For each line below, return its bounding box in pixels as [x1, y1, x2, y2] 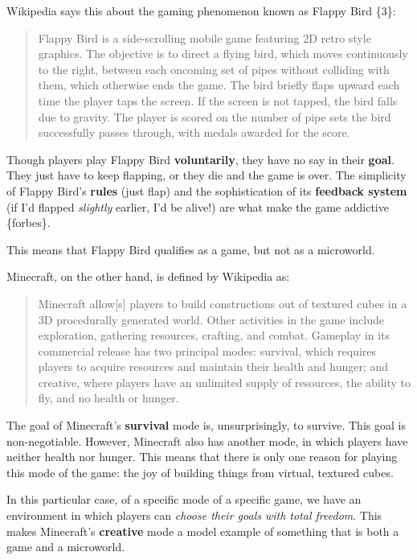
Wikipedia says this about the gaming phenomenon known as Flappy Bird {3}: [6, 2, 396, 19]
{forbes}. [6, 214, 51, 231]
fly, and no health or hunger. [38, 389, 179, 406]
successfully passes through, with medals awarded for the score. [38, 124, 350, 141]
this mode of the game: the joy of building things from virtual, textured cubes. [6, 463, 394, 480]
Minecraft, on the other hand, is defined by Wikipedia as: [6, 268, 290, 285]
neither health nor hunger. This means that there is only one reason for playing [6, 448, 398, 465]
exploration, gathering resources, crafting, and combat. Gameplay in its [38, 327, 390, 344]
